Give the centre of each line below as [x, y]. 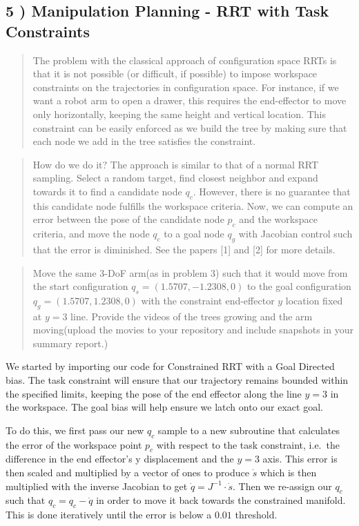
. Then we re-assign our [282, 486]
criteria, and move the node [91, 234]
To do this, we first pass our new [75, 430]
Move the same [65, 272]
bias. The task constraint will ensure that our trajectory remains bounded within [177, 380]
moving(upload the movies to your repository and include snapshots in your [193, 330]
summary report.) [70, 343]
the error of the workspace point [74, 444]
